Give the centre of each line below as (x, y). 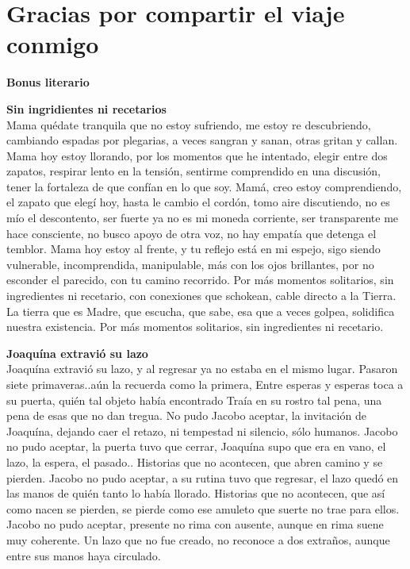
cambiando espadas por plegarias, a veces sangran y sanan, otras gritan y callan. (202, 140)
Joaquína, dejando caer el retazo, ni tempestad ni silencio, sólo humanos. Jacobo (202, 431)
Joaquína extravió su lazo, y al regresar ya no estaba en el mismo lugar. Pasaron (202, 369)
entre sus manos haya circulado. (84, 555)
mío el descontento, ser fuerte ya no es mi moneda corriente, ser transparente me (203, 218)
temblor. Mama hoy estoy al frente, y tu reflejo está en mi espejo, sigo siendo (194, 249)
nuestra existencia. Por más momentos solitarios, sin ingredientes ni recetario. (195, 327)
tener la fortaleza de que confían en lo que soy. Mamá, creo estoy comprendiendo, (204, 186)
